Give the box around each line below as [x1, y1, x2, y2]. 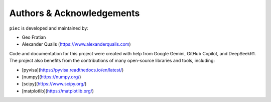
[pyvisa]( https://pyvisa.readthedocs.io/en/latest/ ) [22, 67, 124, 73]
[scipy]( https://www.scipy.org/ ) [22, 81, 87, 87]
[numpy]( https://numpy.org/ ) [22, 73, 81, 80]
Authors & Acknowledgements [9, 8, 140, 19]
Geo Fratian [22, 34, 46, 40]
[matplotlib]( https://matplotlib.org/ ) [22, 88, 94, 94]
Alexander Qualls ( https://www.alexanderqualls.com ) [22, 41, 131, 47]
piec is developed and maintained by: [9, 25, 89, 31]
